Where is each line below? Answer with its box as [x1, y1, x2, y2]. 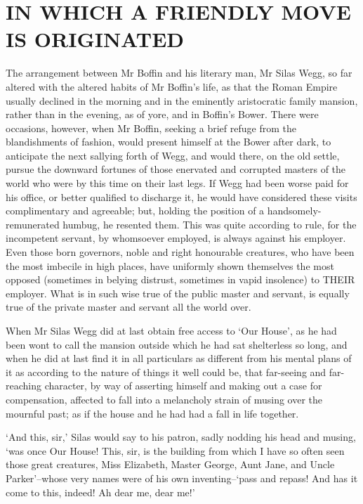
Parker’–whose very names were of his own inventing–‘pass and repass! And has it [6, 470, 358, 485]
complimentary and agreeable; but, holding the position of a [6, 203, 265, 218]
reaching [6, 378, 41, 393]
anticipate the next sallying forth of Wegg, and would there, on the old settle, [6, 148, 340, 162]
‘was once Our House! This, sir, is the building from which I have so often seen [6, 443, 345, 458]
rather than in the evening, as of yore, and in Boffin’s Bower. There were [6, 107, 319, 122]
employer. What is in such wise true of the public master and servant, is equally [6, 285, 350, 300]
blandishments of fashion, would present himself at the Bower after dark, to [6, 134, 331, 149]
